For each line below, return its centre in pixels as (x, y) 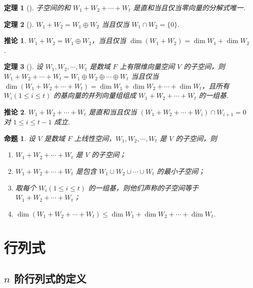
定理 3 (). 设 (24, 66)
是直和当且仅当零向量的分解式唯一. (189, 7)
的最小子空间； (181, 171)
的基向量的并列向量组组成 (95, 95)
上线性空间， (95, 138)
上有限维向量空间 (147, 66)
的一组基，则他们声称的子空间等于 (143, 187)
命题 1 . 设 (20, 138)
